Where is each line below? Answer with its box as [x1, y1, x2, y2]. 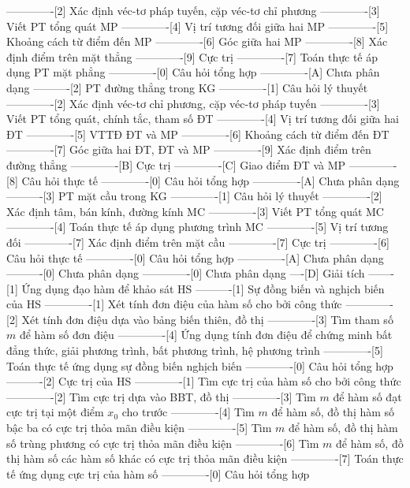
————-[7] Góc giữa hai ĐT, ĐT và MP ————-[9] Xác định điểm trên [6, 141, 371, 158]
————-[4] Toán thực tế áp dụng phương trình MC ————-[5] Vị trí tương [6, 218, 389, 235]
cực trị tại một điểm [6, 404, 104, 420]
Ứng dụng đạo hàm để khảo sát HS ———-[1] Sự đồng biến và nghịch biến [21, 280, 385, 296]
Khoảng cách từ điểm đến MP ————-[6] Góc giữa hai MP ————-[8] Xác [6, 33, 388, 50]
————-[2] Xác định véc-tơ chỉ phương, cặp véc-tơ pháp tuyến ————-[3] [6, 95, 380, 111]
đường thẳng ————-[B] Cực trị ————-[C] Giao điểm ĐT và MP [6, 156, 346, 173]
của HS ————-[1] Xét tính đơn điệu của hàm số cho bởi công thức [6, 296, 342, 312]
